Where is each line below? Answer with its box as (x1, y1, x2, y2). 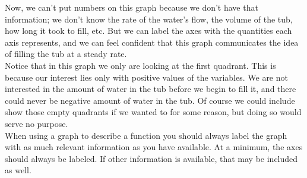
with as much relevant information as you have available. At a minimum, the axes (5, 141, 303, 153)
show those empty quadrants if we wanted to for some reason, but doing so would (5, 106, 302, 118)
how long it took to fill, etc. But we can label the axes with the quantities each (5, 24, 292, 37)
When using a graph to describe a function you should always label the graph (5, 129, 287, 141)
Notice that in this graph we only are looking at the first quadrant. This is (5, 59, 276, 71)
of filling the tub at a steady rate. (5, 47, 127, 60)
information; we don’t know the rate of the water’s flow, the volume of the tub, (5, 12, 293, 25)
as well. (5, 164, 31, 176)
